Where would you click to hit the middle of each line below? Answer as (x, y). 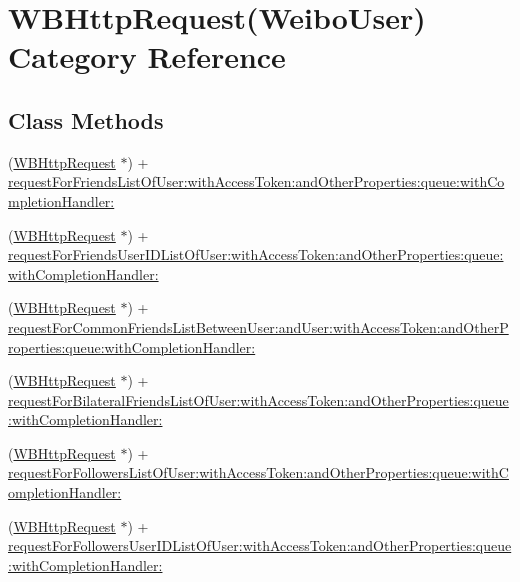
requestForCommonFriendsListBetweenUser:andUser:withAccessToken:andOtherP (258, 326)
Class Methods (86, 119)
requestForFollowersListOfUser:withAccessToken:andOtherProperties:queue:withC (258, 472)
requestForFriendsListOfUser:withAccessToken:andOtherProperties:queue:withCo (256, 181)
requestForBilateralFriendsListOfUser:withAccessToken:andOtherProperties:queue (258, 399)
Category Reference (147, 56)
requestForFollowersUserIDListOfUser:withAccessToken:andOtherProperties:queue (260, 545)
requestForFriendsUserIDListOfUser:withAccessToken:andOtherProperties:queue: (256, 254)
